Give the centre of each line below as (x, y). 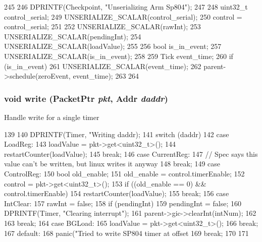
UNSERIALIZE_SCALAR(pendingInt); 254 (73, 36)
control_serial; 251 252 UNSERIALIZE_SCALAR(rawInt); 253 (102, 26)
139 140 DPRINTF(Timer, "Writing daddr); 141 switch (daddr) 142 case (117, 134)
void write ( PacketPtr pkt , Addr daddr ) (86, 98)
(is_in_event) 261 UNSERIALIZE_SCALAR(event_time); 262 (103, 66)
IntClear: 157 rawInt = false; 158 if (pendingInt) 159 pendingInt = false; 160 (123, 203)
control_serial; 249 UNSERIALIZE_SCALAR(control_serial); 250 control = (123, 16)
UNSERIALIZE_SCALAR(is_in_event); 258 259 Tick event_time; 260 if (119, 56)
